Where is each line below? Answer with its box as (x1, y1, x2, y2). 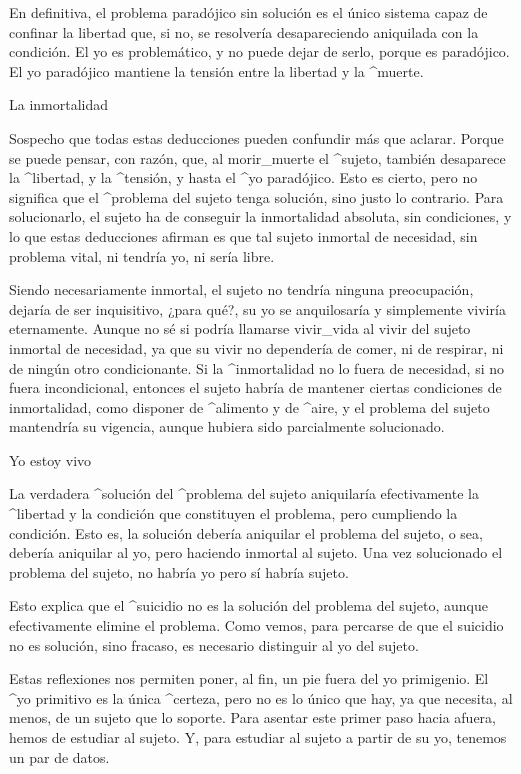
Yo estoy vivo (9, 449, 92, 470)
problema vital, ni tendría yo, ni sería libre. (9, 245, 275, 266)
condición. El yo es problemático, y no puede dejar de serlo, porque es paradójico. (9, 41, 510, 62)
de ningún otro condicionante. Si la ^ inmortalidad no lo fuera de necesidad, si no (9, 357, 505, 378)
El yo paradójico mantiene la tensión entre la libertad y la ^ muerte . (9, 60, 424, 81)
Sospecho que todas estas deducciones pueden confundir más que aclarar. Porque (9, 127, 504, 148)
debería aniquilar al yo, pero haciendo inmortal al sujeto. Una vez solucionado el (9, 542, 503, 563)
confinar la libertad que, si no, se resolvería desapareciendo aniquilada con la (9, 21, 479, 42)
